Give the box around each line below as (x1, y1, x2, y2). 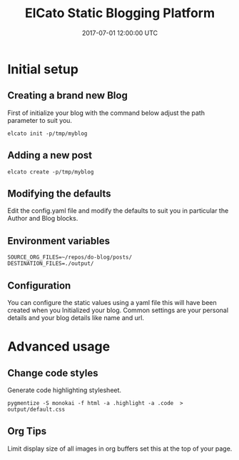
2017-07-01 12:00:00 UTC (81, 29, 158, 37)
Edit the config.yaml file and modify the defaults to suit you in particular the (7, 206, 229, 215)
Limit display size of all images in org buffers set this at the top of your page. (7, 444, 233, 453)
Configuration (7, 279, 71, 291)
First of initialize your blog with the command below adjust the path (7, 109, 205, 117)
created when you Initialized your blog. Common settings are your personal (7, 306, 229, 314)
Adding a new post (7, 149, 93, 161)
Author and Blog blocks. (7, 214, 78, 223)
